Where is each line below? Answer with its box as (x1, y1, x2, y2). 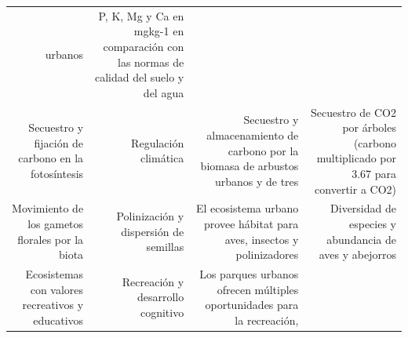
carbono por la (228, 142, 299, 158)
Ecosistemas (25, 266, 84, 282)
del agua (143, 84, 184, 100)
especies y (348, 215, 396, 231)
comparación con (103, 38, 184, 54)
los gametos (27, 215, 84, 231)
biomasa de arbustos (200, 158, 299, 174)
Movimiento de (12, 200, 84, 216)
